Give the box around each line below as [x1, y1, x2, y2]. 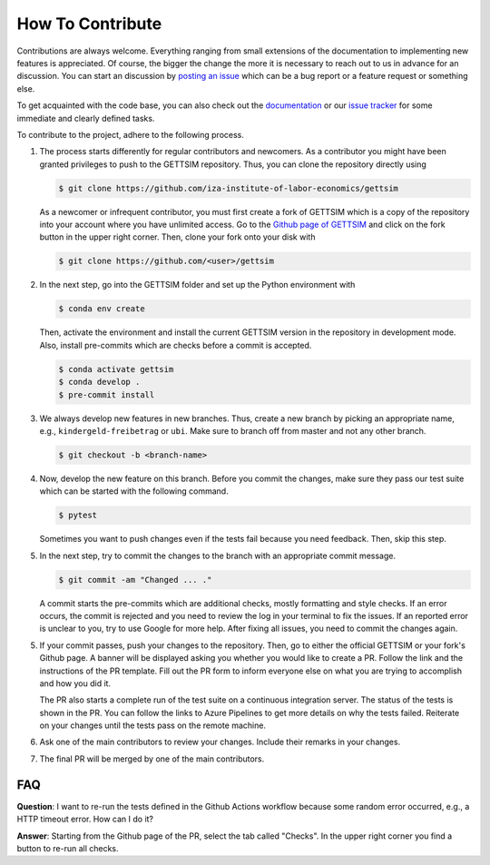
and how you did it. [39, 677, 112, 689]
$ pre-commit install [58, 389, 155, 399]
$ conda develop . [58, 377, 141, 388]
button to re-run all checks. [16, 842, 119, 853]
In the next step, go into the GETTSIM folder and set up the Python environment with [39, 280, 356, 290]
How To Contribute [16, 14, 162, 34]
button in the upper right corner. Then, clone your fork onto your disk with [39, 231, 316, 242]
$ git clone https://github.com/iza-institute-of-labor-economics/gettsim [58, 182, 399, 193]
